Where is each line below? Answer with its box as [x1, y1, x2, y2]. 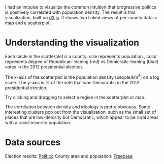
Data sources [5, 136, 61, 148]
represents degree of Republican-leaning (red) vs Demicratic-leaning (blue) [5, 59, 159, 65]
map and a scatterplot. [5, 20, 51, 26]
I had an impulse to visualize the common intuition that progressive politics [5, 4, 157, 10]
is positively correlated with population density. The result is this [5, 9, 135, 15]
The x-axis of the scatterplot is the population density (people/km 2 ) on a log [5, 73, 160, 80]
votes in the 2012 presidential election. [5, 64, 84, 69]
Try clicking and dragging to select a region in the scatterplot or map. [5, 94, 146, 100]
